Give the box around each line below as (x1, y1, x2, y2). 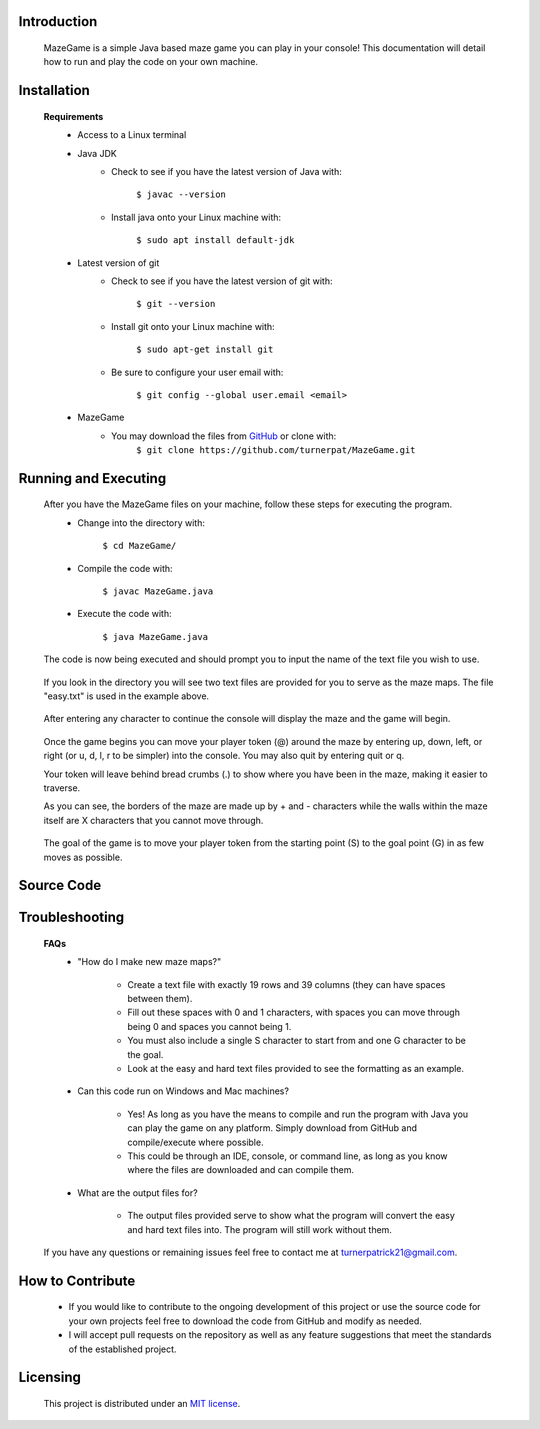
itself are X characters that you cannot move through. (43, 814, 264, 826)
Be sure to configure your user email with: (111, 366, 284, 378)
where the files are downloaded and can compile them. (127, 1164, 355, 1176)
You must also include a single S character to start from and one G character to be (127, 1035, 467, 1047)
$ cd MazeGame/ (102, 540, 177, 552)
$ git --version (136, 298, 216, 310)
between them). (127, 993, 193, 1005)
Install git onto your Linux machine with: (111, 320, 275, 332)
